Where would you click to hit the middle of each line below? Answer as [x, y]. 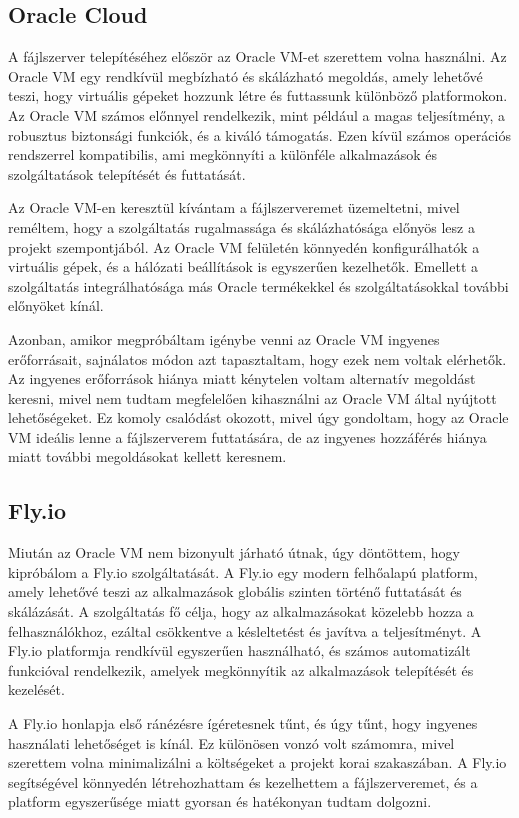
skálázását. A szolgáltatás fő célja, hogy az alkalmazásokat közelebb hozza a [241, 611]
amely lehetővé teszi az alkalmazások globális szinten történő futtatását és [235, 591]
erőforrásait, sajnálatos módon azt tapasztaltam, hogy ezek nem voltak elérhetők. [257, 358]
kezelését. [36, 689]
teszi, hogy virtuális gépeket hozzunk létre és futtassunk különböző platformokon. [258, 95]
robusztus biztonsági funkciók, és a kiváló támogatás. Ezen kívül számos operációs [259, 134]
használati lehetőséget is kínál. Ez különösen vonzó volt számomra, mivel [231, 742]
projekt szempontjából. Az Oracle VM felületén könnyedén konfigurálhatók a [244, 246]
